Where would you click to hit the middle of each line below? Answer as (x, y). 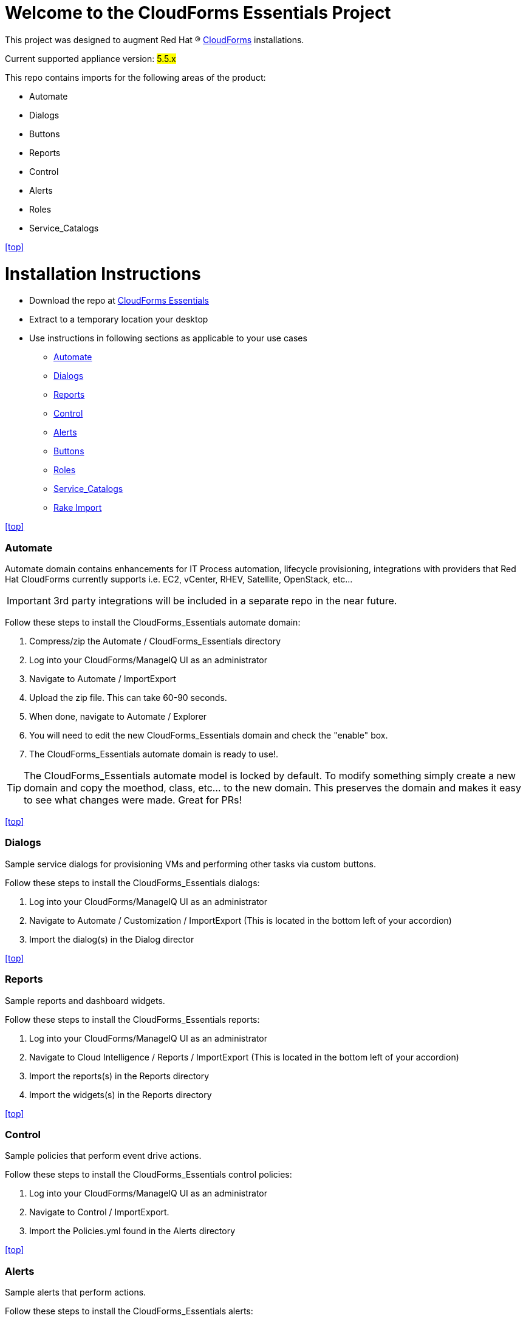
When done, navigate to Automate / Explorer (118, 716)
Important (29, 601)
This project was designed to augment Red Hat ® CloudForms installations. (155, 39)
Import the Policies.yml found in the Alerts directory (132, 1231)
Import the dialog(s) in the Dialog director (112, 939)
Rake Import (78, 508)
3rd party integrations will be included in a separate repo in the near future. (225, 601)
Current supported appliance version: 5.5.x (91, 58)
